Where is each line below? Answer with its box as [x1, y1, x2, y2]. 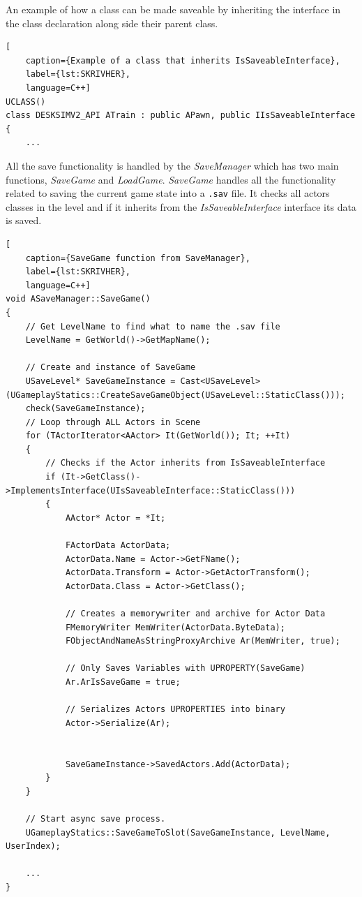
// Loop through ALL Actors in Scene [25, 417, 201, 427]
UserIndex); [6, 841, 61, 852]
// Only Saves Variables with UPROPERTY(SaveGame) [65, 663, 306, 674]
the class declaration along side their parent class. [6, 15, 218, 30]
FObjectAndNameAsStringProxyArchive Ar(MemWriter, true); [65, 636, 340, 646]
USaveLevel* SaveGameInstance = [25, 376, 176, 386]
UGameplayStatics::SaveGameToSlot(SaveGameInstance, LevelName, [25, 827, 331, 838]
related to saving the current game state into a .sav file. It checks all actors [6, 186, 330, 200]
